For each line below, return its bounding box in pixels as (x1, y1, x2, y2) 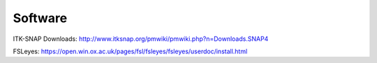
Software (13, 10, 68, 26)
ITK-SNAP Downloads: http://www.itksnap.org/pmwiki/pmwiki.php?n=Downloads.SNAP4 (13, 35, 269, 43)
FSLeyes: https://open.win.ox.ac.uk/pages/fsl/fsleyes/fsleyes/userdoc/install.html (13, 47, 248, 55)
